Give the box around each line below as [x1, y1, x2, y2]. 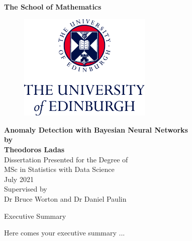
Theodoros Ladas [4, 144, 65, 155]
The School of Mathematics [4, 2, 102, 12]
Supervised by [4, 184, 47, 194]
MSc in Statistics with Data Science [4, 164, 115, 174]
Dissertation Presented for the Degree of [4, 154, 128, 164]
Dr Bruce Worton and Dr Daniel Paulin [4, 194, 127, 204]
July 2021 [4, 173, 34, 184]
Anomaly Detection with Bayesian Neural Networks [4, 124, 188, 135]
